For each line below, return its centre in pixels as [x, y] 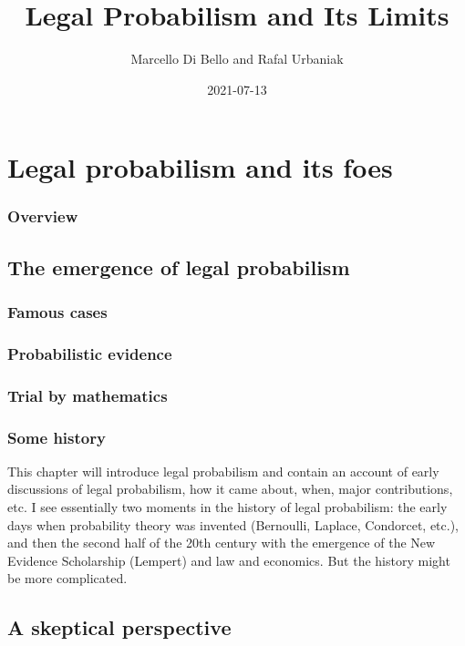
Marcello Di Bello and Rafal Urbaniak [237, 59]
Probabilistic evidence [90, 353]
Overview [43, 216]
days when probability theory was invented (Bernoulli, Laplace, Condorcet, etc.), [233, 524]
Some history [57, 437]
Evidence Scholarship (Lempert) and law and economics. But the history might [229, 560]
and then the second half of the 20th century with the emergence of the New [222, 543]
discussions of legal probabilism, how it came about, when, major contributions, [230, 489]
